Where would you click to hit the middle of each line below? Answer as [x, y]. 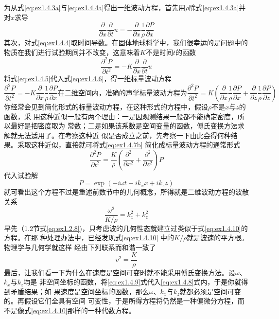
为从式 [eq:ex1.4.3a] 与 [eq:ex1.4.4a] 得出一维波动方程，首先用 [95, 7]
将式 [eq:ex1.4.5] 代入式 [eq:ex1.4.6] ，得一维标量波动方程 [88, 79]
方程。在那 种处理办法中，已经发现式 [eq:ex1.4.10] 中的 [89, 238]
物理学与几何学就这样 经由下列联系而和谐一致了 [80, 247]
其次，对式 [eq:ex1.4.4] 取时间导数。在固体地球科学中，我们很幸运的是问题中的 [126, 43]
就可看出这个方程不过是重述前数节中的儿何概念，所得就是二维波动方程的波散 [126, 192]
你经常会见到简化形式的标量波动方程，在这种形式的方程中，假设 [106, 106]
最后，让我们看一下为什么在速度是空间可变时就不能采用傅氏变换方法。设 [120, 272]
